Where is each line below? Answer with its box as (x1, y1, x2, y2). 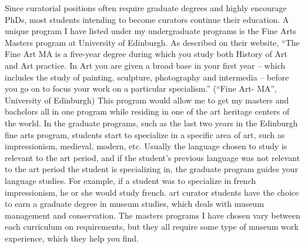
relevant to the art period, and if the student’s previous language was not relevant (5, 151, 300, 163)
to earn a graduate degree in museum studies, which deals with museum (5, 197, 264, 210)
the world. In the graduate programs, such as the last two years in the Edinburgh (5, 116, 298, 129)
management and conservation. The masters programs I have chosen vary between (5, 209, 300, 221)
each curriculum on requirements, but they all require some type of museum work (5, 220, 299, 233)
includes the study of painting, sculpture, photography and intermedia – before (5, 71, 289, 83)
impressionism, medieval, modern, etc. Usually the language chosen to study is (5, 140, 287, 152)
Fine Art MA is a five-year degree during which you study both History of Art (5, 48, 287, 60)
